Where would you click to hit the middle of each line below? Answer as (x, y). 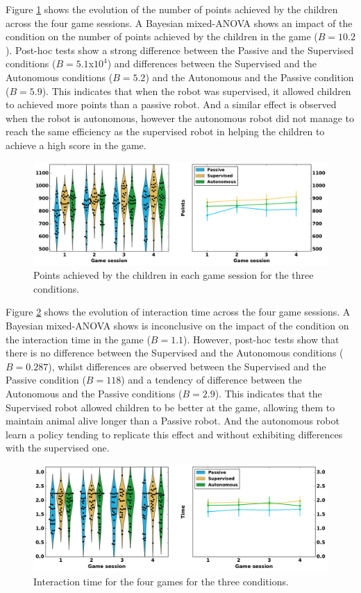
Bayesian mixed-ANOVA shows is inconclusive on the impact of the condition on (177, 325)
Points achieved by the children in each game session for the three (174, 275)
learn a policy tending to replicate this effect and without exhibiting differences (174, 434)
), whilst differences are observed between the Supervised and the (187, 366)
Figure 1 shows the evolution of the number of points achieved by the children (172, 9)
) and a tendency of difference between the (211, 380)
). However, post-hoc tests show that (261, 339)
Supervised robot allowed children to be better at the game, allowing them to (170, 407)
